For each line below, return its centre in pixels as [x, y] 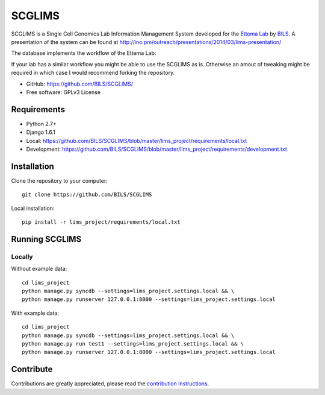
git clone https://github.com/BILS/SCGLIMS [87, 195]
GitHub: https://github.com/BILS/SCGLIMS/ [80, 84]
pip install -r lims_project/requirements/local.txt [101, 222]
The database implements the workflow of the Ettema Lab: [84, 53]
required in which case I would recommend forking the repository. [93, 73]
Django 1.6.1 [41, 132]
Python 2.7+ [42, 124]
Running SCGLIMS [46, 239]
